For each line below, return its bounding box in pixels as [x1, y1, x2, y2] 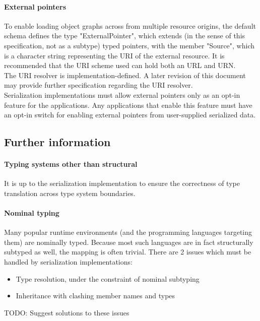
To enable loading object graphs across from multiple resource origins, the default [4, 20, 256, 31]
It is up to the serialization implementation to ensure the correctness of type [4, 178, 240, 188]
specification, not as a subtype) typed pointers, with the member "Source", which [4, 40, 255, 50]
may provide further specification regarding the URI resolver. [4, 80, 193, 90]
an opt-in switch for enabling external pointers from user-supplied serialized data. [4, 109, 256, 120]
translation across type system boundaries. [4, 187, 136, 198]
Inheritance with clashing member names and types [16, 290, 175, 301]
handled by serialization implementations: [4, 256, 133, 267]
